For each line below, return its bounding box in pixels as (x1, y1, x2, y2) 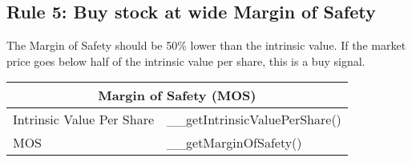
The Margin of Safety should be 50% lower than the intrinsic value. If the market (6, 37, 406, 54)
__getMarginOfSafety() (167, 133, 302, 152)
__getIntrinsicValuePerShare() (167, 110, 341, 129)
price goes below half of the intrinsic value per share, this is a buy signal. (6, 52, 366, 69)
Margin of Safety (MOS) (98, 86, 256, 105)
